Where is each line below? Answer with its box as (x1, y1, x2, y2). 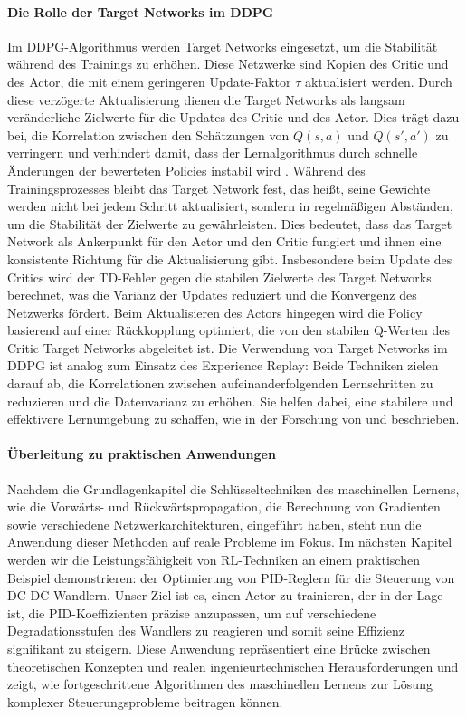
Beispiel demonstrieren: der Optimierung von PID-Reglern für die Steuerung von (7, 568, 455, 587)
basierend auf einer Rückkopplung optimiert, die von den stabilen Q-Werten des (7, 320, 451, 339)
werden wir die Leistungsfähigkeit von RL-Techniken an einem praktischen (7, 550, 420, 569)
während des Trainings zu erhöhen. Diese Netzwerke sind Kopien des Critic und (7, 54, 449, 73)
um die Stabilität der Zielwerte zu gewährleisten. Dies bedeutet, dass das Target (7, 214, 452, 233)
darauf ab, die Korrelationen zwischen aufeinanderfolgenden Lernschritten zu (7, 374, 433, 393)
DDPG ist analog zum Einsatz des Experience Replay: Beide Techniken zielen (7, 356, 439, 375)
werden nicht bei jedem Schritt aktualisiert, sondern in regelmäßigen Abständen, (7, 196, 453, 215)
